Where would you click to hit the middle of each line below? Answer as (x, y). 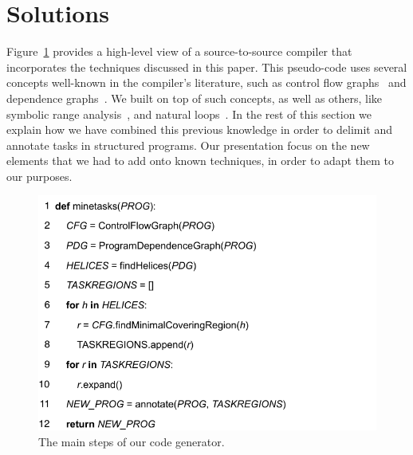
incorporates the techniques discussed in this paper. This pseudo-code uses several (207, 67)
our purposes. (39, 176)
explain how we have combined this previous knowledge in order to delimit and (200, 129)
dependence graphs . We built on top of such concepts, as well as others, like (195, 98)
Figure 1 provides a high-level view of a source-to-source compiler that (179, 51)
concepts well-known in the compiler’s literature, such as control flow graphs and (206, 82)
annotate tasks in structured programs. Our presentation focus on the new (188, 145)
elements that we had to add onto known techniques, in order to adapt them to (200, 161)
